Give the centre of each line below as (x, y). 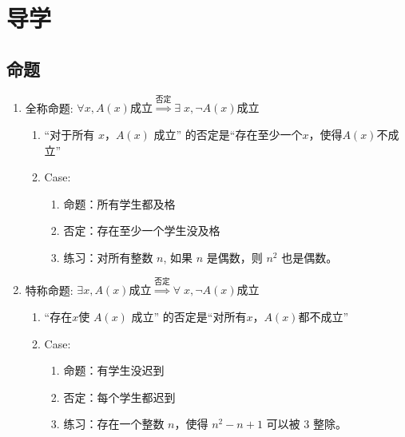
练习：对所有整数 (108, 257)
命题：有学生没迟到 (114, 370)
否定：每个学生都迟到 (119, 397)
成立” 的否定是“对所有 (189, 316)
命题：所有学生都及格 (119, 203)
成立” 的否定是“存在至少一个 (228, 134)
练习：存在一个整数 (114, 424)
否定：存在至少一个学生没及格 (142, 230)
